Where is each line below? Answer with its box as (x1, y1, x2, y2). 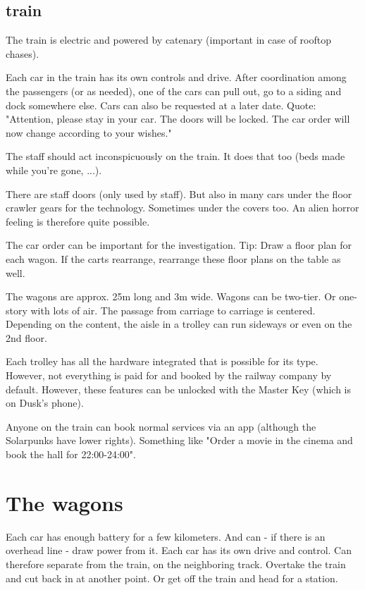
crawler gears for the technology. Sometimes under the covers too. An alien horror (6, 200, 359, 215)
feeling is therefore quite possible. (6, 214, 150, 228)
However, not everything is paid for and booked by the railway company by (6, 368, 332, 383)
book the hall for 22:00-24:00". (6, 447, 136, 462)
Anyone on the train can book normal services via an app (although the (6, 419, 316, 434)
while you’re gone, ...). (6, 162, 102, 177)
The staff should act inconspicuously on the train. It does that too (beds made (6, 149, 345, 164)
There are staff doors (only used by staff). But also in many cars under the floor (6, 186, 352, 201)
